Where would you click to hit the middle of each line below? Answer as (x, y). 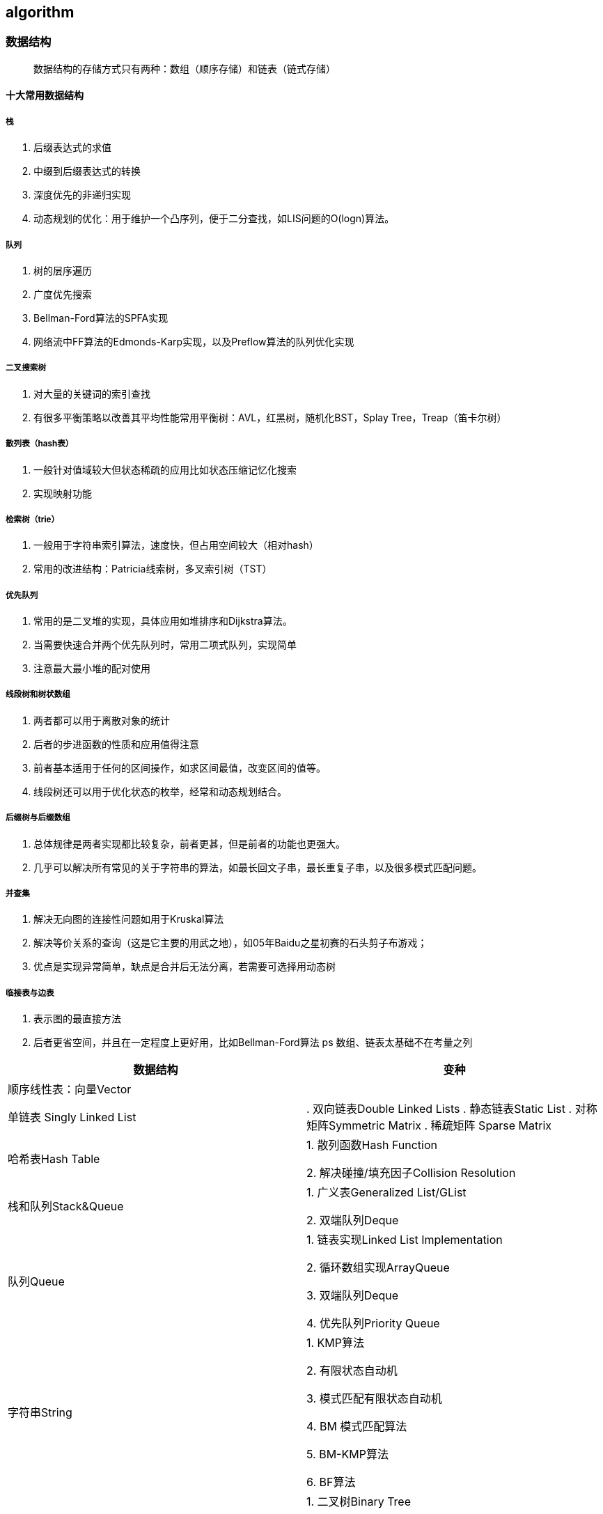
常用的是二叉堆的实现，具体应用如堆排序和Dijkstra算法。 (163, 621)
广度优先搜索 (63, 294)
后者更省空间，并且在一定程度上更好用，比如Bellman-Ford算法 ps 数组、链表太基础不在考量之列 (253, 1043)
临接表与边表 (30, 993)
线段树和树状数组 (38, 695)
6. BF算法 (331, 1482)
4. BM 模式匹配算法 (357, 1427)
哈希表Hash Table (54, 1159)
